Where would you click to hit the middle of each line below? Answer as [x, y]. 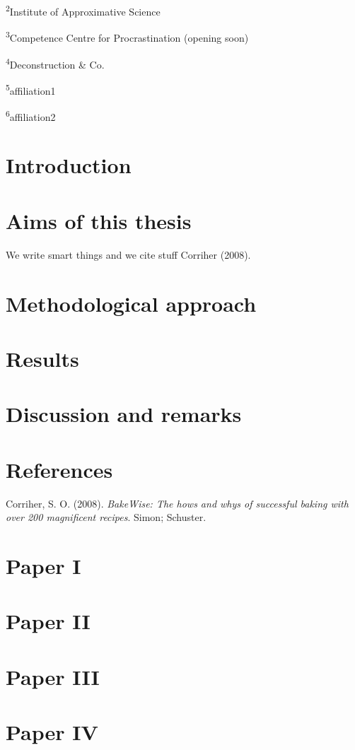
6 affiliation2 [31, 116]
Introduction [69, 165]
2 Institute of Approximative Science [83, 10]
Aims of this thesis [99, 220]
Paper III [53, 676]
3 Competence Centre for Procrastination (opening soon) [127, 36]
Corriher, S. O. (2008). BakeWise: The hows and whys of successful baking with [177, 503]
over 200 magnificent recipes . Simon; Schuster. [106, 517]
